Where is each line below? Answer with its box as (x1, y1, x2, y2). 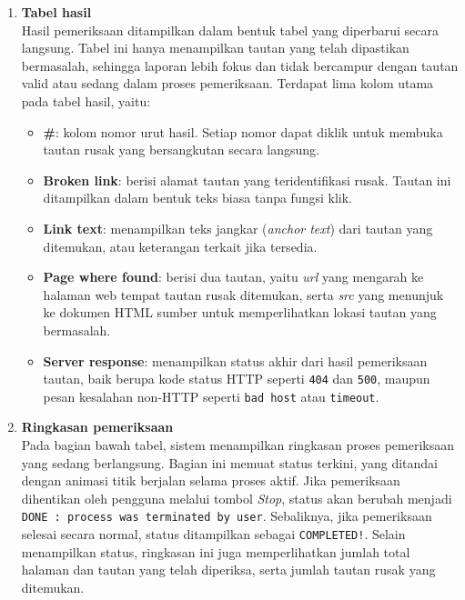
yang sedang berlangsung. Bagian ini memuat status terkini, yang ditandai (21, 453, 438, 472)
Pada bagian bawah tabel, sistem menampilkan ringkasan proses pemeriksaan (21, 435, 455, 454)
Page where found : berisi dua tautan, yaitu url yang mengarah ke (43, 267, 424, 286)
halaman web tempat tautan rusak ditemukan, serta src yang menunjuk (43, 285, 444, 304)
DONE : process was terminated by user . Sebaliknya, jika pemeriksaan (21, 506, 432, 525)
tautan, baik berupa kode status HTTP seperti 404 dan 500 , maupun (43, 369, 430, 388)
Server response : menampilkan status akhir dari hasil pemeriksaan (43, 351, 428, 370)
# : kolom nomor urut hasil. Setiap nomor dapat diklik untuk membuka (43, 122, 443, 141)
